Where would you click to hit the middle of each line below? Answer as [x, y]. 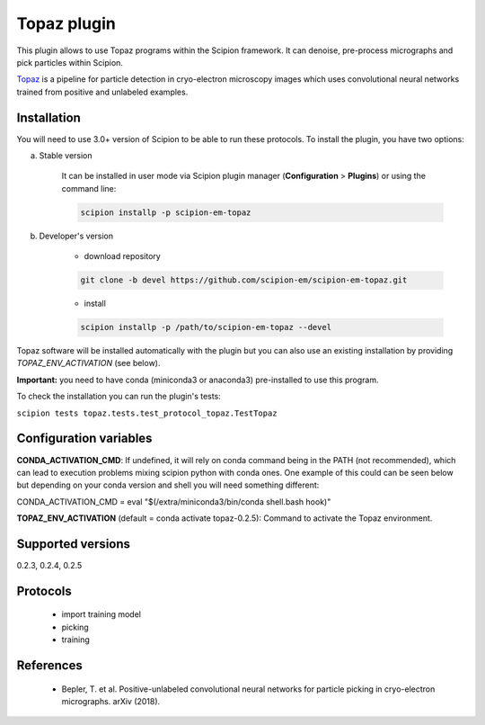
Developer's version [76, 236]
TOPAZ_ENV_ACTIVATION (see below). [88, 363]
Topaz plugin [66, 23]
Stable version [66, 156]
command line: [89, 188]
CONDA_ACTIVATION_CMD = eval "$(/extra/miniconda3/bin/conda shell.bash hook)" [174, 501]
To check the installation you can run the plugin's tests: [119, 397]
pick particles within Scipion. [70, 62]
